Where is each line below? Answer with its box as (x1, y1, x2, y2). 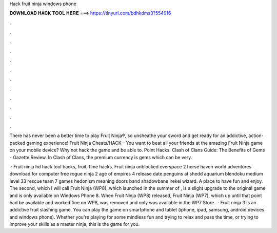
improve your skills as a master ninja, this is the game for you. (9, 221, 140, 227)
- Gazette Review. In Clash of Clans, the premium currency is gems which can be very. (9, 154, 192, 160)
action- (248, 132, 264, 139)
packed (9, 140, 26, 146)
